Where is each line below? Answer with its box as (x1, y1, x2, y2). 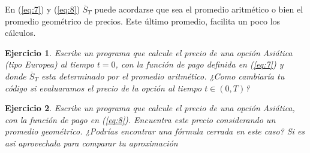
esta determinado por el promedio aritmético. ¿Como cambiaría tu (41, 69, 285, 82)
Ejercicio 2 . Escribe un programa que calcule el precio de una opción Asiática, (5, 102, 295, 114)
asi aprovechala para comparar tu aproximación (5, 136, 178, 149)
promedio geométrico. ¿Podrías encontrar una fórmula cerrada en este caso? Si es (5, 125, 305, 137)
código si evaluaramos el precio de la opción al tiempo (5, 81, 202, 94)
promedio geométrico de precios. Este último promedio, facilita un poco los (5, 14, 281, 27)
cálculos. (5, 26, 36, 39)
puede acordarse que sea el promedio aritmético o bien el (94, 3, 303, 15)
